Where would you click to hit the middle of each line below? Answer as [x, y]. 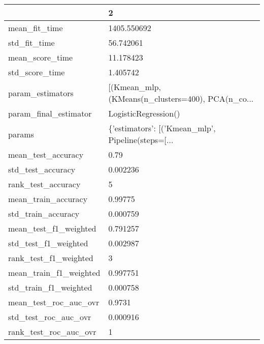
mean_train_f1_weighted [54, 273]
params [21, 134]
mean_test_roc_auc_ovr [54, 302]
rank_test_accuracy [44, 184]
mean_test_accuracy [46, 154]
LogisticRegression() [144, 113]
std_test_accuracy [42, 169]
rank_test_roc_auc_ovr [52, 332]
